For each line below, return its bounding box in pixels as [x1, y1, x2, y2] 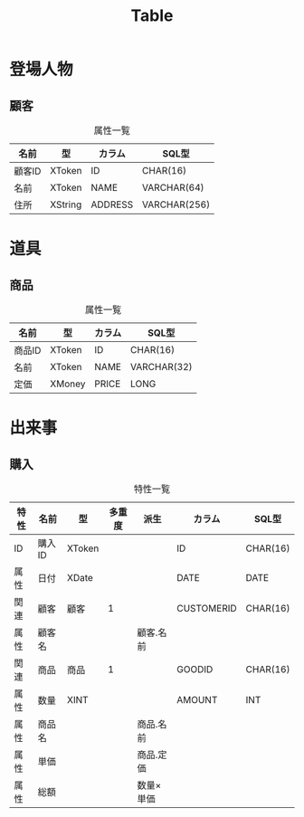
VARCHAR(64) [141, 182, 205, 194]
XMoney [49, 377, 86, 390]
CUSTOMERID [176, 603, 237, 614]
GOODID [176, 663, 214, 675]
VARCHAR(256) [141, 198, 211, 211]
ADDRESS [90, 198, 134, 211]
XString [49, 198, 82, 211]
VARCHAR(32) [129, 361, 193, 373]
